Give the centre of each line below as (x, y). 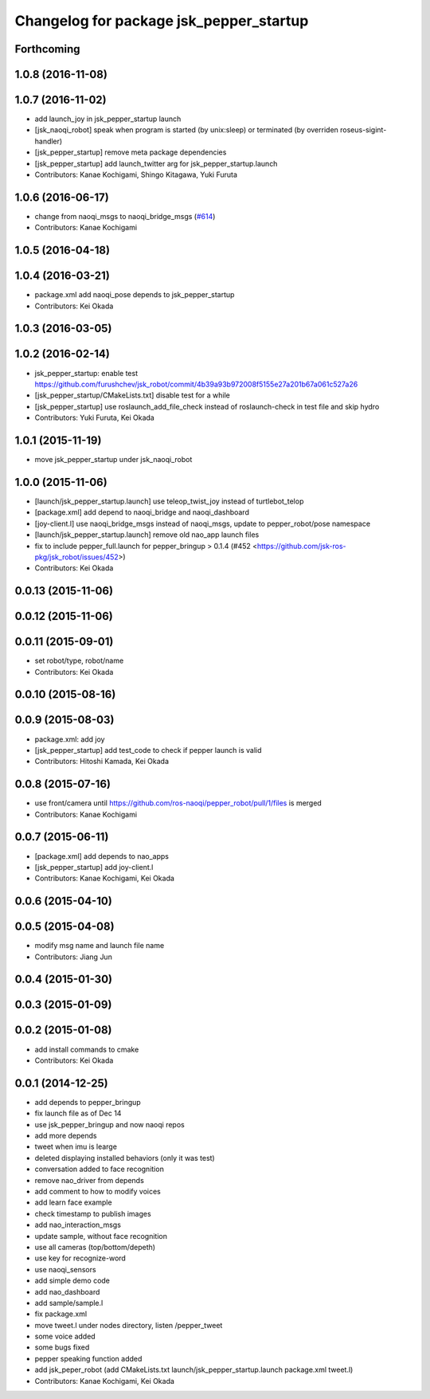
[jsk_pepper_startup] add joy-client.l (94, 867)
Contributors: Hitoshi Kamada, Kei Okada (102, 762)
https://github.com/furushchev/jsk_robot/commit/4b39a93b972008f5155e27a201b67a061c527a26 (196, 384)
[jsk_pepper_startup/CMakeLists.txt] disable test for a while (132, 395)
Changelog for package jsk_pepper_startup (162, 21)
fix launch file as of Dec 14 (78, 1113)
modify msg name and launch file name (100, 946)
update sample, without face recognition (101, 1236)
